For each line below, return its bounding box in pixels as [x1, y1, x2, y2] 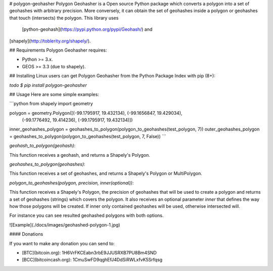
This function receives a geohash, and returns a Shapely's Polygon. [9, 152, 150, 158]
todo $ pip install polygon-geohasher [9, 82, 87, 88]
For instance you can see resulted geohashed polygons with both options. [9, 212, 164, 218]
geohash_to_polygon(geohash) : [9, 143, 76, 149]
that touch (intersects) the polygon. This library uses [9, 15, 119, 21]
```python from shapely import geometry [9, 101, 93, 107]
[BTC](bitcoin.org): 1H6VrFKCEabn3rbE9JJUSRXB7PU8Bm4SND [22, 249, 157, 255]
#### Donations [9, 231, 43, 237]
